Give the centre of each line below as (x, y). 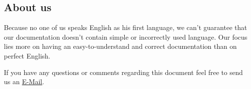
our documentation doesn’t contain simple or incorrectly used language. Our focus (126, 37)
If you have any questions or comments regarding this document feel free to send (124, 72)
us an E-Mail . (24, 82)
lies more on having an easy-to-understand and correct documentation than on (120, 46)
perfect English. (27, 55)
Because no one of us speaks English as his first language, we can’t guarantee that (125, 27)
